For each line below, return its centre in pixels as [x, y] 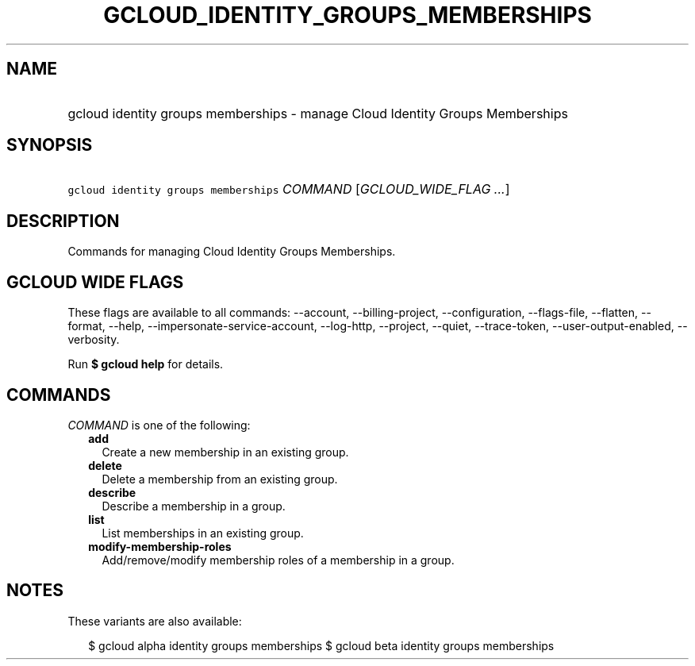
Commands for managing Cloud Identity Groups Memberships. [232, 252]
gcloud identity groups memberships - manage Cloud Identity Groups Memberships [318, 113]
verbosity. [94, 340]
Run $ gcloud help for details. [146, 364]
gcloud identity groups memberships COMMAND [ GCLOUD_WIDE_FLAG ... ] [289, 189]
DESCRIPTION [63, 221]
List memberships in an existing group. [203, 533]
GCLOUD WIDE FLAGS [95, 282]
